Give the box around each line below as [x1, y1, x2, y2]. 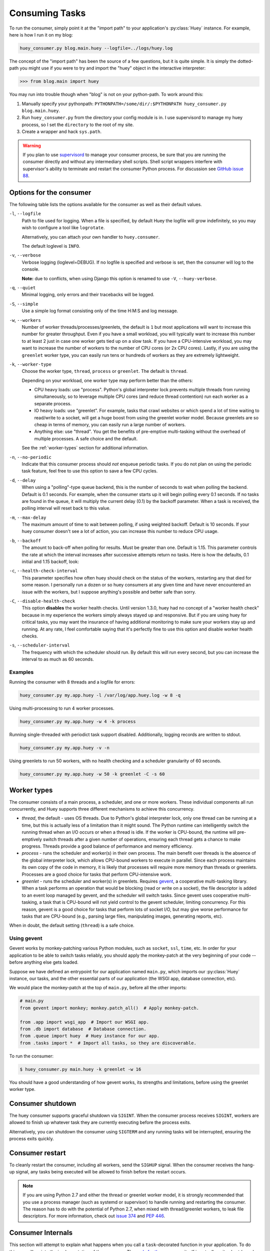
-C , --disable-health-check [9, 598, 75, 604]
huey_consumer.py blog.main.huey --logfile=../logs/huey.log [19, 45, 173, 51]
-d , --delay [9, 477, 36, 483]
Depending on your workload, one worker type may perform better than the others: [21, 377, 193, 383]
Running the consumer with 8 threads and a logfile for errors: [9, 679, 135, 685]
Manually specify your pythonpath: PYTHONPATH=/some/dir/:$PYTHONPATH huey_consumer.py [21, 101, 227, 107]
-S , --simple [9, 301, 38, 307]
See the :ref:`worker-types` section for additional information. [21, 445, 148, 451]
